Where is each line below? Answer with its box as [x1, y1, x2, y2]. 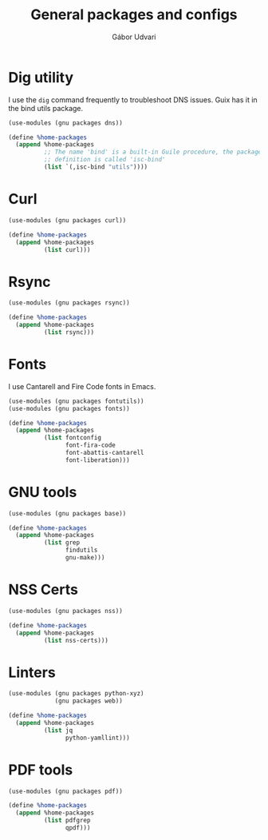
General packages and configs [30, 6, 238, 24]
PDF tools [8, 761, 73, 778]
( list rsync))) [43, 328, 94, 336]
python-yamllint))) [65, 734, 130, 742]
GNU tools [8, 483, 77, 501]
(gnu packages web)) [54, 697, 124, 705]
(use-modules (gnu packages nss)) [8, 607, 124, 615]
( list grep [43, 539, 81, 547]
